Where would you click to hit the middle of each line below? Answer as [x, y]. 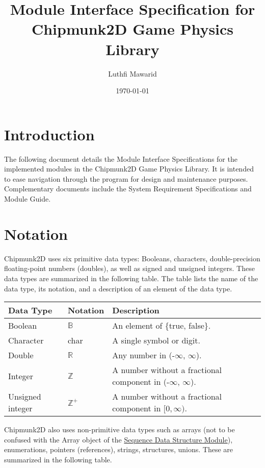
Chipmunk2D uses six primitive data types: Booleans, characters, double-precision [132, 258]
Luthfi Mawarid [132, 73]
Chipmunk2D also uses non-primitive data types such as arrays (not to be [120, 429]
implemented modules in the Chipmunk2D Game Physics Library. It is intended [129, 169]
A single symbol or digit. [156, 340]
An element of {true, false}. [162, 326]
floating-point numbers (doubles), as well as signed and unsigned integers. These [129, 268]
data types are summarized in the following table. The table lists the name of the [131, 278]
